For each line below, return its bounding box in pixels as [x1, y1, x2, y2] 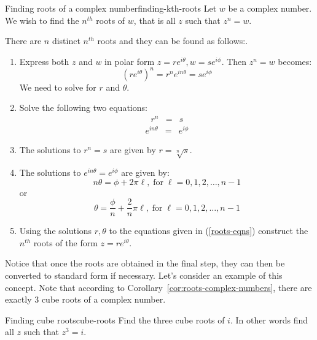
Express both [19, 55, 69, 67]
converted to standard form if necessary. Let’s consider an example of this [5, 269, 283, 282]
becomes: [278, 55, 312, 67]
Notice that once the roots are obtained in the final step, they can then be [5, 257, 285, 270]
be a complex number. [228, 2, 312, 14]
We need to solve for [19, 80, 96, 93]
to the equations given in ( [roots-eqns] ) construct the [109, 224, 308, 237]
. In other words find [230, 313, 308, 326]
